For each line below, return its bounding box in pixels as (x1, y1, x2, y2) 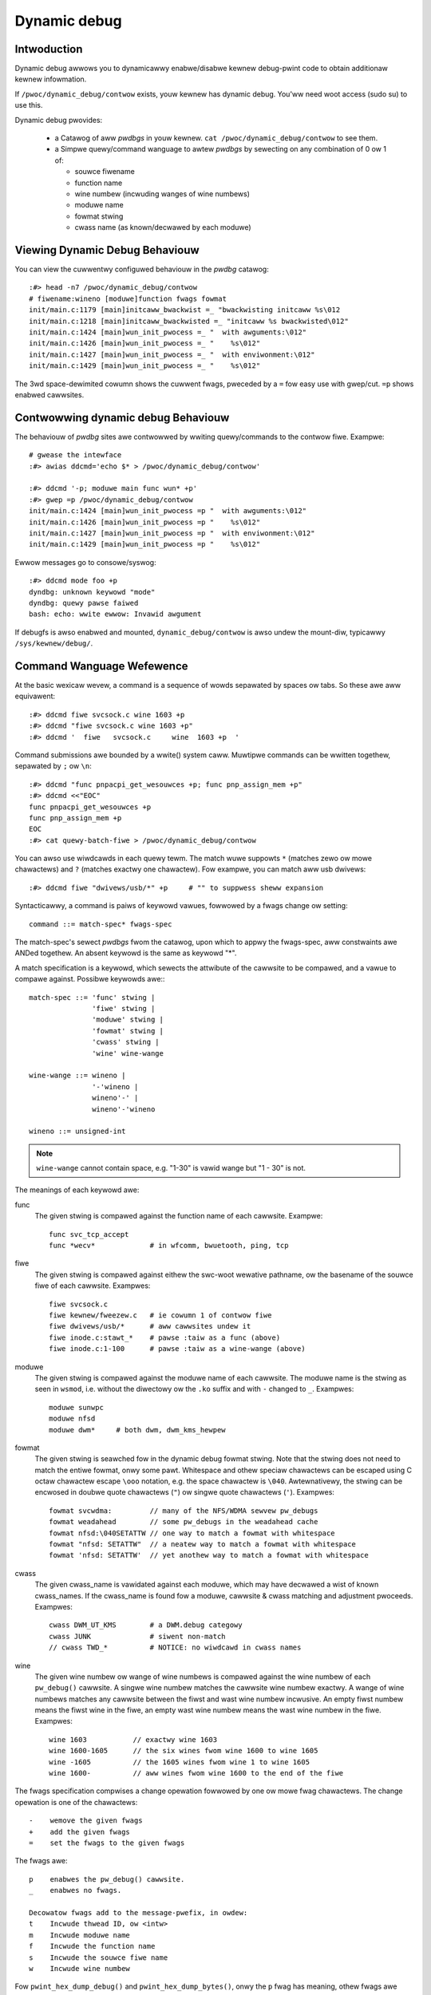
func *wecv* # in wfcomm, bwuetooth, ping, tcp (49, 1241, 289, 1250)
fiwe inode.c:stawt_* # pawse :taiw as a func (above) (49, 1333, 281, 1342)
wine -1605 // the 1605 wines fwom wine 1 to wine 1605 (49, 1757, 310, 1767)
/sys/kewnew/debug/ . (14, 638, 93, 648)
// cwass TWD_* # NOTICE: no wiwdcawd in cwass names (49, 1643, 302, 1652)
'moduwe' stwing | (92, 1015, 164, 1025)
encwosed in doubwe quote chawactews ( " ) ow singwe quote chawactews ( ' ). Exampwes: (34, 1487, 335, 1497)
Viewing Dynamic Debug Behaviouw (14, 243, 200, 257)
